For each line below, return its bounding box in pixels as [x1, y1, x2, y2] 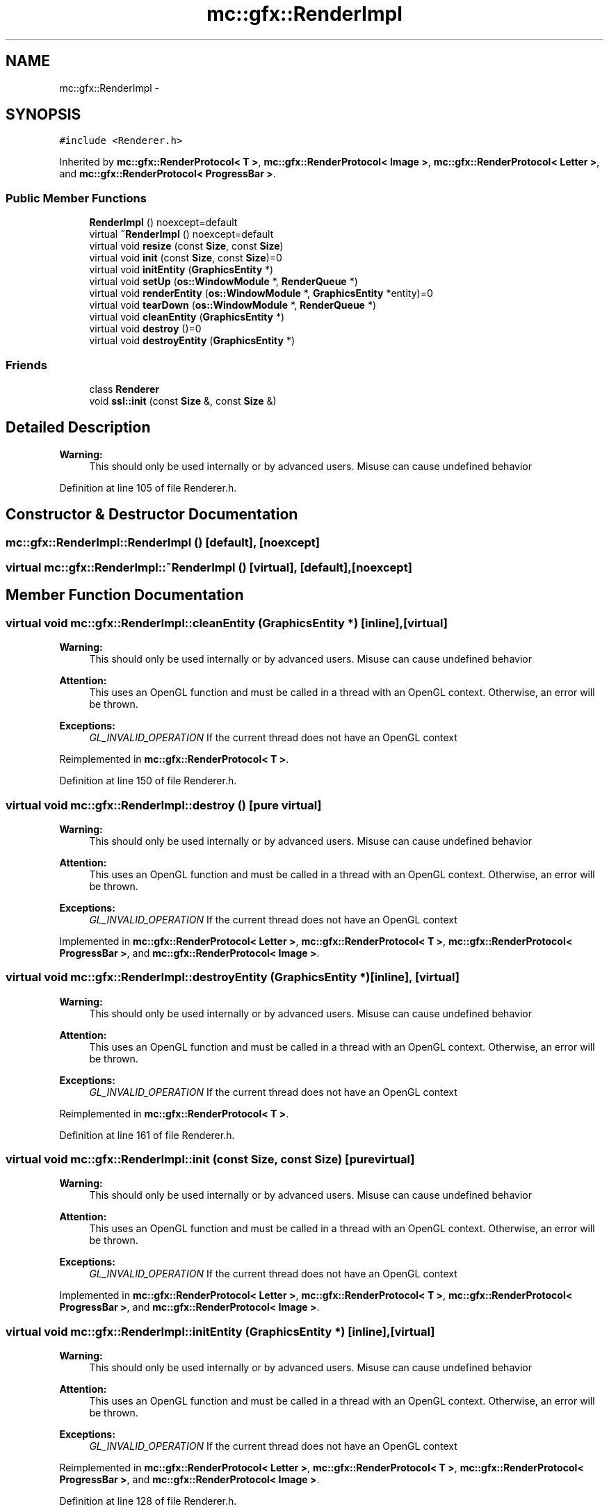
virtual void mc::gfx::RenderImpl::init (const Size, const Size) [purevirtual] [6, 1152, 415, 1167]
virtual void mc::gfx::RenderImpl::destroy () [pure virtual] [6, 798, 322, 812]
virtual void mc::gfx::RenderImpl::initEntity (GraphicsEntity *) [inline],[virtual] [6, 1324, 435, 1339]
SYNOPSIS [6, 106, 81, 124]
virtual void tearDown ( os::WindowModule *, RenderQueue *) [89, 299, 377, 312]
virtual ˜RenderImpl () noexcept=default [89, 228, 274, 241]
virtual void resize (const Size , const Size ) [89, 240, 284, 252]
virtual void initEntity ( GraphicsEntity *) [89, 264, 274, 276]
